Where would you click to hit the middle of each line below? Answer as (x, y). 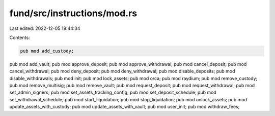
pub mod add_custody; (47, 51)
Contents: (20, 37)
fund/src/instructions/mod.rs (73, 13)
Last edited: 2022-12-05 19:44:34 (45, 28)
